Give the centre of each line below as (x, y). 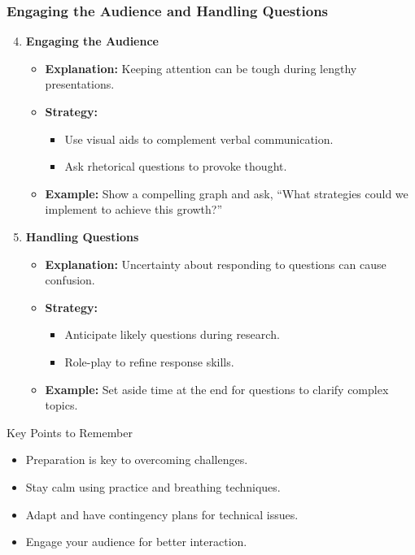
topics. (61, 405)
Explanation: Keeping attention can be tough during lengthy (201, 68)
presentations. (80, 84)
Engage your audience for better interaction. (136, 542)
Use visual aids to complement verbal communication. (199, 139)
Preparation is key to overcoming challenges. (137, 460)
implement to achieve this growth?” (134, 209)
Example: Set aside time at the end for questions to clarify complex (217, 389)
